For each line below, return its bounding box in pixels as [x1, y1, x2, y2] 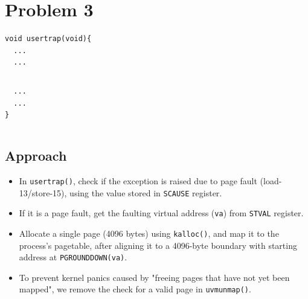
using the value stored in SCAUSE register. [69, 186, 222, 199]
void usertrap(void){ [5, 34, 92, 43]
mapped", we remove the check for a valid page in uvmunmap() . [19, 283, 251, 295]
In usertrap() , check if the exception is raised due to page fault [19, 174, 257, 187]
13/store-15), [19, 186, 67, 199]
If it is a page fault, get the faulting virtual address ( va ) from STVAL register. [19, 207, 304, 219]
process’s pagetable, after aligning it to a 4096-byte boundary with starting [19, 239, 297, 251]
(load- [260, 174, 282, 187]
